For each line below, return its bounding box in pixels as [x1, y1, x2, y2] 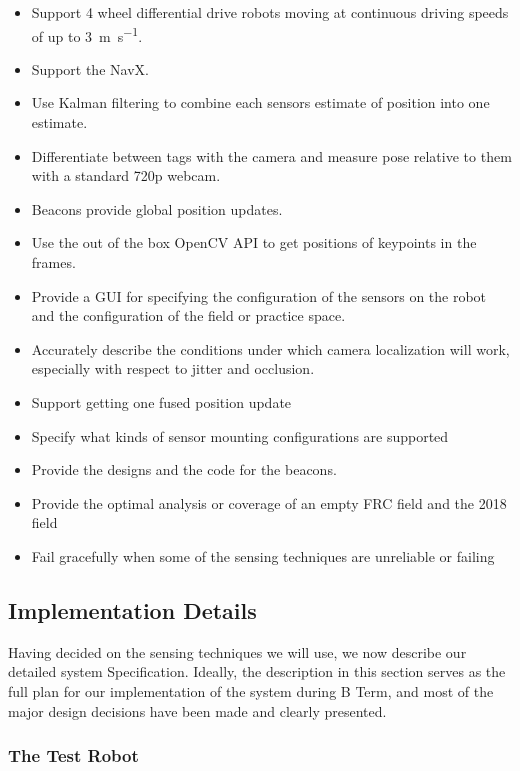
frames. [31, 252, 76, 272]
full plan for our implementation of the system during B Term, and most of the [8, 680, 494, 701]
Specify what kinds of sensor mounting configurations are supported [31, 425, 449, 446]
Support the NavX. [31, 58, 149, 79]
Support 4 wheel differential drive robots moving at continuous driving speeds [31, 2, 509, 22]
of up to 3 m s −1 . [31, 22, 143, 46]
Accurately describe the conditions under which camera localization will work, [31, 338, 510, 359]
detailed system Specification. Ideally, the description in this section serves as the [8, 661, 506, 682]
